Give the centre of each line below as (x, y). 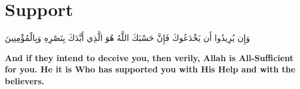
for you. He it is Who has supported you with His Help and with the (150, 69)
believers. (25, 80)
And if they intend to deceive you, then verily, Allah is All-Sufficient (149, 57)
